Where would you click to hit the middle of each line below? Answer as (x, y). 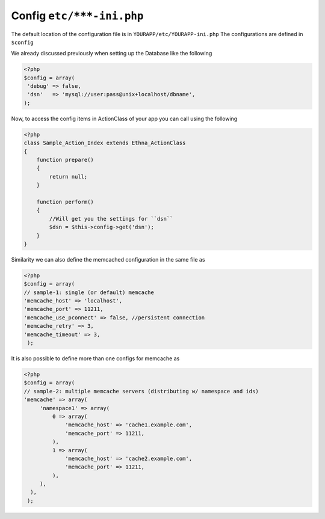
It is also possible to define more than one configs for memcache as (95, 358)
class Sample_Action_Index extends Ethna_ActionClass (105, 143)
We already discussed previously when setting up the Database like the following (112, 54)
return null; (68, 177)
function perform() (65, 202)
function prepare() (65, 160)
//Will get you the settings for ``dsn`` (111, 219)
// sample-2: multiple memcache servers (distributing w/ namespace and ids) (141, 391)
